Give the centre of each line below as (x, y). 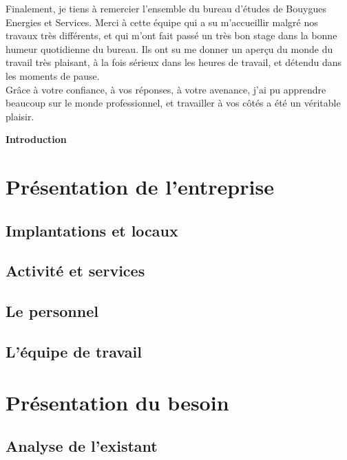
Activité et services (75, 271)
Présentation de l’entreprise (140, 187)
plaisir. (20, 116)
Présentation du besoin (117, 402)
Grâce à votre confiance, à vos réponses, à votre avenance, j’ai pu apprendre (166, 89)
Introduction (36, 139)
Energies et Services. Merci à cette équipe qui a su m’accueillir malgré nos (162, 22)
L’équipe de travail (74, 352)
